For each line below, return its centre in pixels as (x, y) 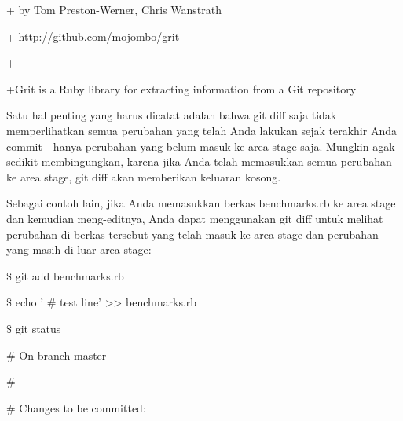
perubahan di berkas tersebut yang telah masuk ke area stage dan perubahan (192, 234)
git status (38, 328)
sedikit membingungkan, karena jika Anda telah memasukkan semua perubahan (199, 161)
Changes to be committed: (82, 407)
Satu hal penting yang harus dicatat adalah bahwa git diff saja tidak (172, 115)
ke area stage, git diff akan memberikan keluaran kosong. (144, 176)
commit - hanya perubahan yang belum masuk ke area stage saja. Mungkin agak (201, 146)
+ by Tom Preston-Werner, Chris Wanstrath (114, 9)
